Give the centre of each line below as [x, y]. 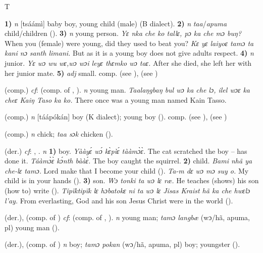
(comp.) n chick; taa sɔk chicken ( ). [59, 133]
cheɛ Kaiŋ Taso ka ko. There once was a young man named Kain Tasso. [116, 99]
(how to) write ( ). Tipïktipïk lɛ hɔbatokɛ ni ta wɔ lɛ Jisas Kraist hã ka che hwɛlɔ [127, 190]
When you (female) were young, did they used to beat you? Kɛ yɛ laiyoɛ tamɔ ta [129, 43]
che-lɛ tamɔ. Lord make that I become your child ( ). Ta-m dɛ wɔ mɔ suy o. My [127, 170]
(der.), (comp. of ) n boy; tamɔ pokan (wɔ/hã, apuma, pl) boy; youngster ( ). [122, 244]
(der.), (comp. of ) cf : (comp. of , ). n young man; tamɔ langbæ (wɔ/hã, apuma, [127, 217]
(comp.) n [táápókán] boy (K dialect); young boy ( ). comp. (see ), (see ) [116, 117]
